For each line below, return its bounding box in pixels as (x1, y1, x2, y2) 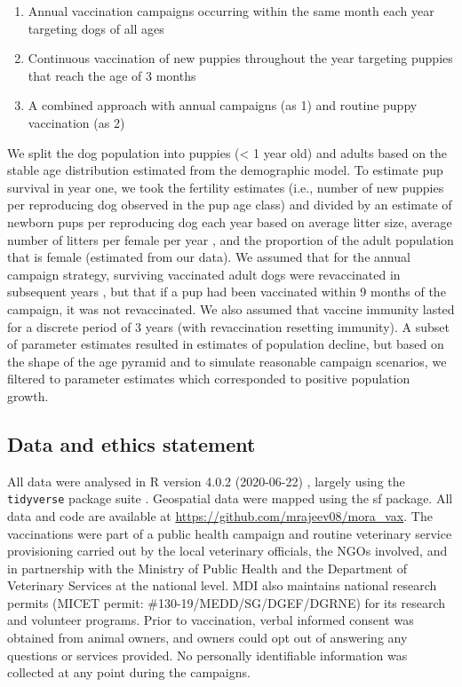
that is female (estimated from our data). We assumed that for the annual (7, 248, 410, 266)
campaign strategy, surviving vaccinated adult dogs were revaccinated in (7, 265, 401, 283)
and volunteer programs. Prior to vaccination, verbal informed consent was (7, 611, 414, 629)
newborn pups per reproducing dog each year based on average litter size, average (7, 212, 452, 231)
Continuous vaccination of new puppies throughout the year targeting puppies (28, 49, 453, 67)
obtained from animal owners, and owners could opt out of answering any (7, 628, 408, 647)
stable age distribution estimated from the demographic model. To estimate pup (7, 161, 443, 179)
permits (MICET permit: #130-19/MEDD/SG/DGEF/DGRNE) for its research (7, 593, 446, 612)
